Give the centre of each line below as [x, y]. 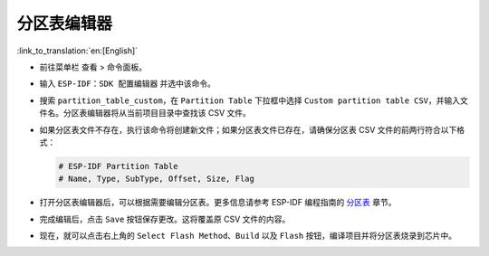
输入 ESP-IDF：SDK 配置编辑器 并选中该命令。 [128, 84]
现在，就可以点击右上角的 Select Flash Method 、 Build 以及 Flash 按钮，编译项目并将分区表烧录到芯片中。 [248, 236]
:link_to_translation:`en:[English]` [77, 51]
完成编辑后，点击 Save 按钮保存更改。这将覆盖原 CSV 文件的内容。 [165, 219]
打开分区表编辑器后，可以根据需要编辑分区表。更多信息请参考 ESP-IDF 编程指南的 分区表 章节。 [218, 203]
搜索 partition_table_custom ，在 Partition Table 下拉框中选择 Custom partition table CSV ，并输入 [250, 100]
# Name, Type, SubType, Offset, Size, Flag [157, 179]
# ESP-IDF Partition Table [118, 166]
